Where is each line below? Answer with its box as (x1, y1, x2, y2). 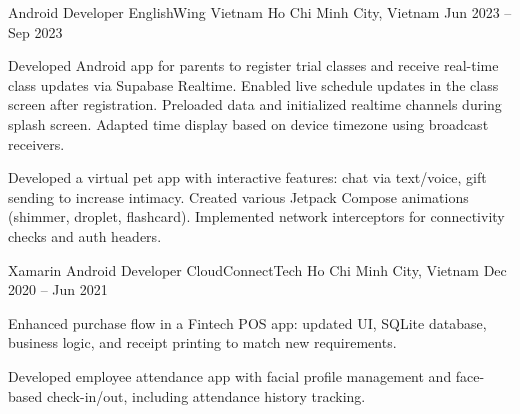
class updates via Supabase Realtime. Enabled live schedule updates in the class (8, 74, 499, 95)
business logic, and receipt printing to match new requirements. (8, 332, 397, 353)
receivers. (8, 133, 65, 154)
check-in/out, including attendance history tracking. (46, 385, 366, 406)
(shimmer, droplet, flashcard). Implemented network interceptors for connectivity (8, 206, 505, 227)
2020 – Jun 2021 (8, 279, 108, 300)
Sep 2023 (8, 21, 63, 42)
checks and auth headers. (8, 225, 162, 246)
